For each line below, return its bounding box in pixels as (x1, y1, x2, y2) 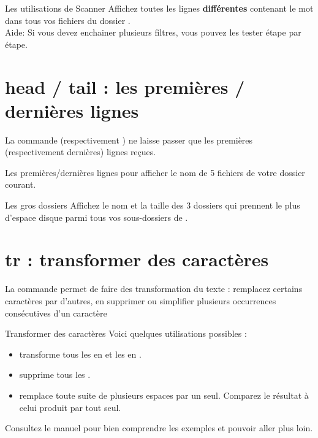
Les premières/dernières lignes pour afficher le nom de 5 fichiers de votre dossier (5, 166, 305, 179)
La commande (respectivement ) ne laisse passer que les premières (5, 133, 253, 146)
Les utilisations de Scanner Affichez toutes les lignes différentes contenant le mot (5, 2, 314, 14)
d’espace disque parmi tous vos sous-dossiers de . (5, 210, 188, 223)
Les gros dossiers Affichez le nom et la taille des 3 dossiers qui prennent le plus (5, 199, 300, 212)
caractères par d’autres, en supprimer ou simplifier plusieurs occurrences (5, 294, 276, 307)
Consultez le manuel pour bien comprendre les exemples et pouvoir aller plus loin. (5, 421, 313, 434)
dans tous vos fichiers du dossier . (5, 13, 131, 26)
